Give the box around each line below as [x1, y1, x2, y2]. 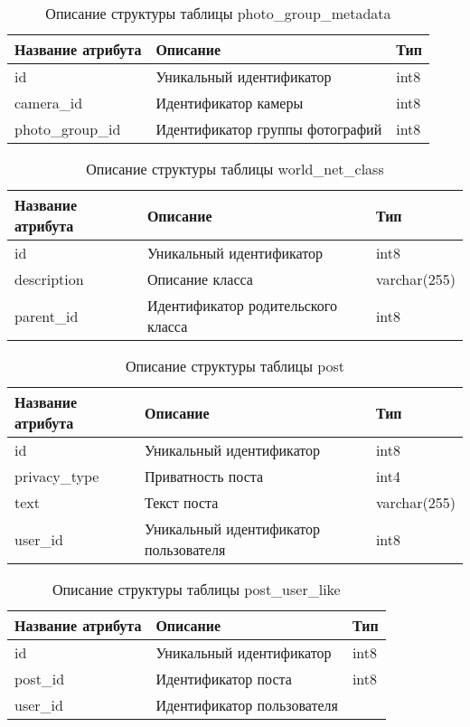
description [14, 269, 84, 289]
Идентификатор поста [155, 668, 292, 689]
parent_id [14, 305, 79, 326]
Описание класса [146, 269, 253, 289]
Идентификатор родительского [146, 295, 337, 316]
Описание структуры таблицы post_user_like [52, 579, 341, 600]
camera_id [14, 92, 83, 113]
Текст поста [144, 492, 219, 513]
